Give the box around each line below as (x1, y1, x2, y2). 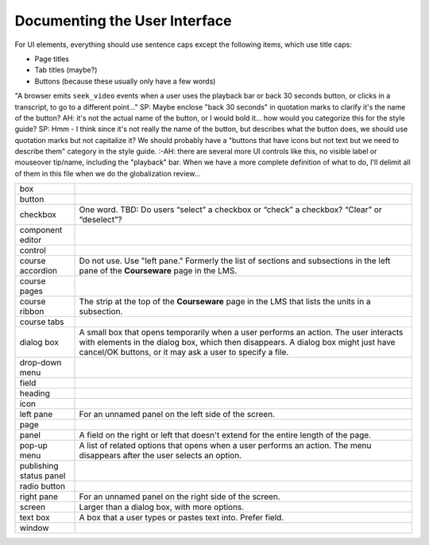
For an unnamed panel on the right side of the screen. (79, 491, 281, 502)
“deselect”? (79, 215, 122, 226)
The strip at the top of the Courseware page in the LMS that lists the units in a (79, 296, 371, 307)
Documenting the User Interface (14, 12, 232, 29)
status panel (19, 470, 66, 481)
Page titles (34, 54, 69, 64)
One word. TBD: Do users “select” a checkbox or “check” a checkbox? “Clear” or (79, 204, 382, 215)
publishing (19, 461, 59, 472)
